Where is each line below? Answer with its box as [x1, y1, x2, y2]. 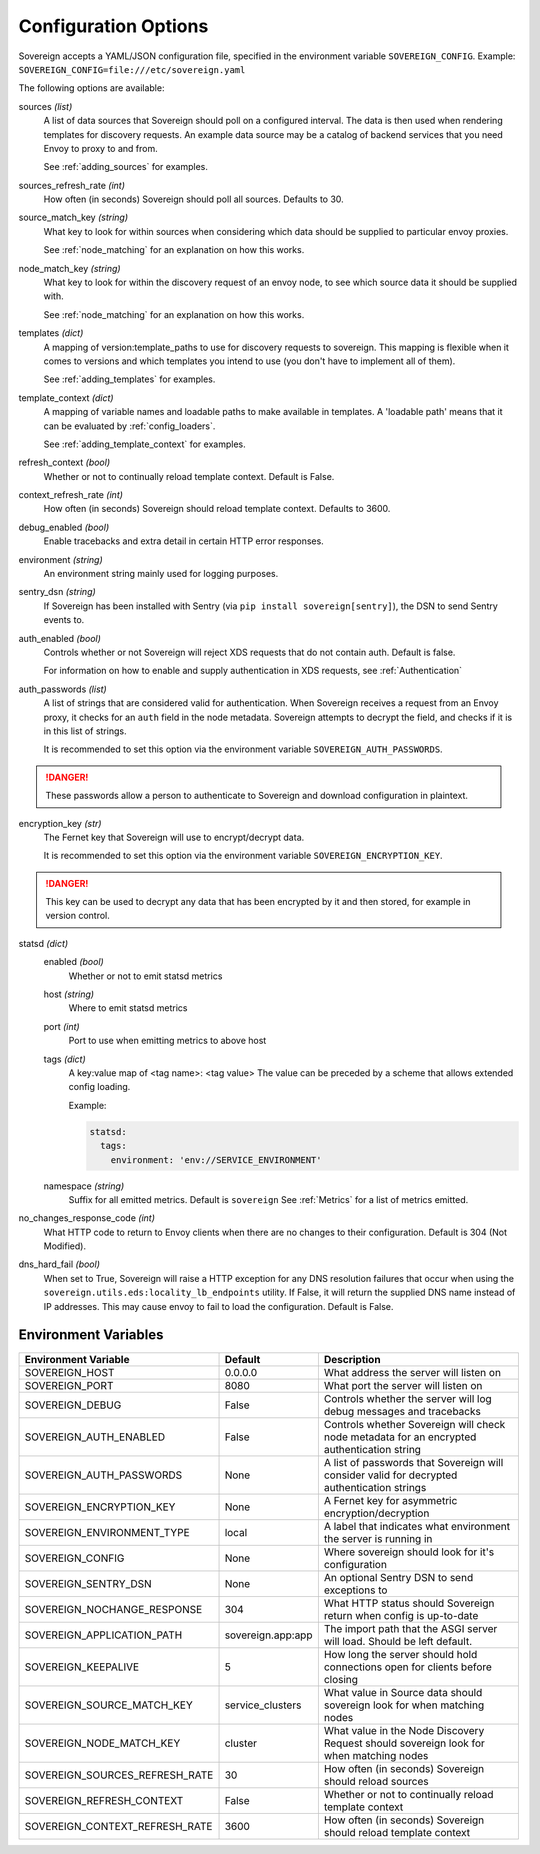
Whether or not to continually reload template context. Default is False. [43, 470, 335, 482]
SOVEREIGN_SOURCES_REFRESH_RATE [24, 1768, 214, 1782]
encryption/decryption [323, 1506, 430, 1520]
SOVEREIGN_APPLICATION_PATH [24, 1628, 183, 1642]
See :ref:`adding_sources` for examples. [43, 161, 209, 173]
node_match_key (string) [18, 262, 121, 274]
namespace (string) [43, 1180, 125, 1192]
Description [323, 1352, 381, 1366]
